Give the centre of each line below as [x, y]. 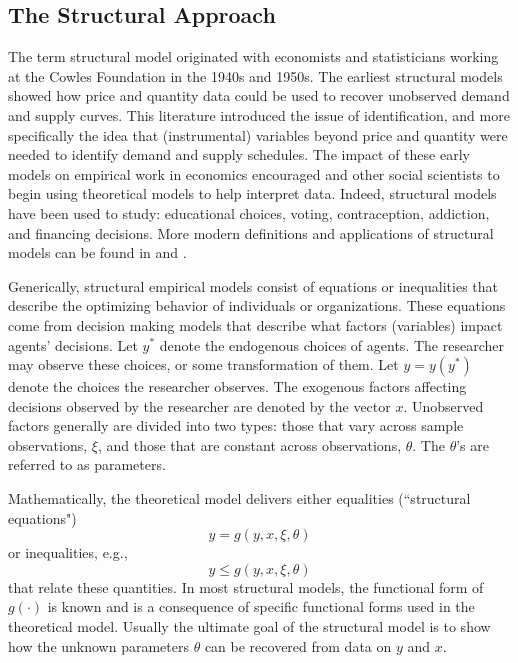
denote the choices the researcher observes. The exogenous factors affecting [237, 386]
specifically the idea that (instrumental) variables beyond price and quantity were [258, 134]
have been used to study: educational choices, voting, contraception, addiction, [249, 212]
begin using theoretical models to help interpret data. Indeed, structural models [252, 193]
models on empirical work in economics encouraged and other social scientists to [254, 173]
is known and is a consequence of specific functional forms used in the [261, 606]
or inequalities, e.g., [68, 552]
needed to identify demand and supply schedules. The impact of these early [239, 154]
